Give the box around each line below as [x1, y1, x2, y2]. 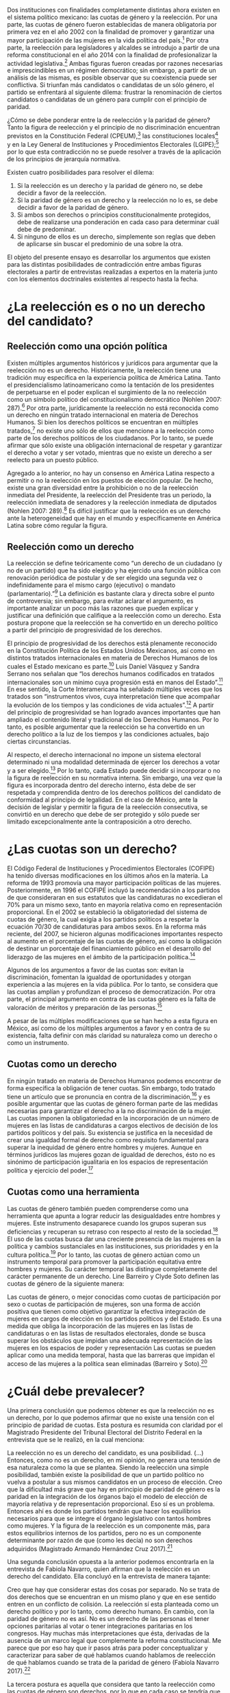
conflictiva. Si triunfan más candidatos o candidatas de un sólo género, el [7, 81, 214, 89]
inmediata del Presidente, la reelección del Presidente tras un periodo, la [7, 490, 212, 499]
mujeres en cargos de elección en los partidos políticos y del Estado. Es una [7, 1314, 222, 1323]
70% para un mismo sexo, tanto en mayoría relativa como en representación [7, 900, 222, 909]
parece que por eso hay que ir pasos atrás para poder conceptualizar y [7, 1644, 208, 1652]
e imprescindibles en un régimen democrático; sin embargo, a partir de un [7, 67, 216, 75]
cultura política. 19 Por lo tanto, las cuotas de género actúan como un [7, 1249, 200, 1259]
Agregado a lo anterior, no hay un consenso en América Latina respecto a [7, 469, 215, 477]
